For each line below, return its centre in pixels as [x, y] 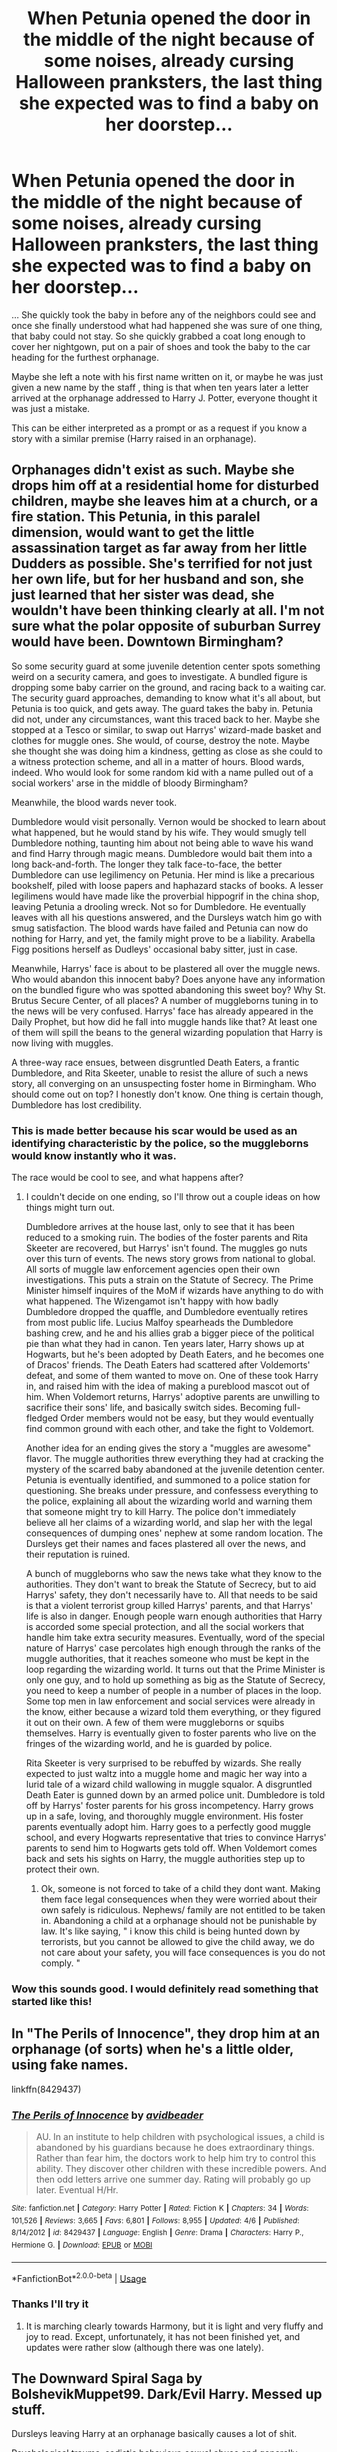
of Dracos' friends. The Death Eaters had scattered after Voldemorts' [168, 1365]
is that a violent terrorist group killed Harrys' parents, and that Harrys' [169, 1606]
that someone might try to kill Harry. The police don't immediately [161, 1512]
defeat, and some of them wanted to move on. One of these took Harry [172, 1376]
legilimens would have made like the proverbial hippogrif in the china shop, [165, 896]
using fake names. [70, 2065]
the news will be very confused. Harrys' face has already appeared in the [162, 1011]
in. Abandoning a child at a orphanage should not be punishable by [179, 1921]
